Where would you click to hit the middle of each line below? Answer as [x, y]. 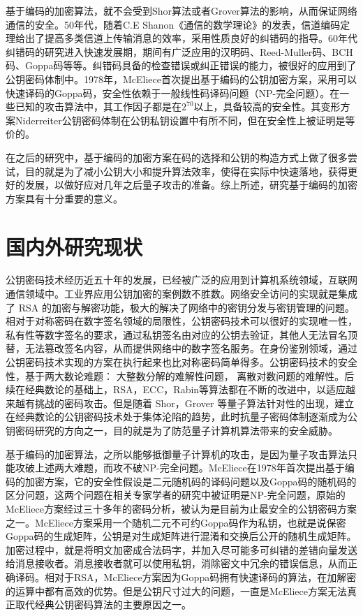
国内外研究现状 [74, 246]
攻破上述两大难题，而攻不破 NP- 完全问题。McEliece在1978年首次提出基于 [180, 468]
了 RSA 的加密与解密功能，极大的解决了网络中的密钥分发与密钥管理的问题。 [180, 307]
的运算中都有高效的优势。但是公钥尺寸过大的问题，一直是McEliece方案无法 [177, 591]
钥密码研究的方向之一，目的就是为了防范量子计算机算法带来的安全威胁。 [172, 430]
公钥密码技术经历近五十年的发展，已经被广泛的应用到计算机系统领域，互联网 [181, 280]
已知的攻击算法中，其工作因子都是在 [98, 107]
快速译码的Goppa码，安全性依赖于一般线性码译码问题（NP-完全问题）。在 [173, 93]
